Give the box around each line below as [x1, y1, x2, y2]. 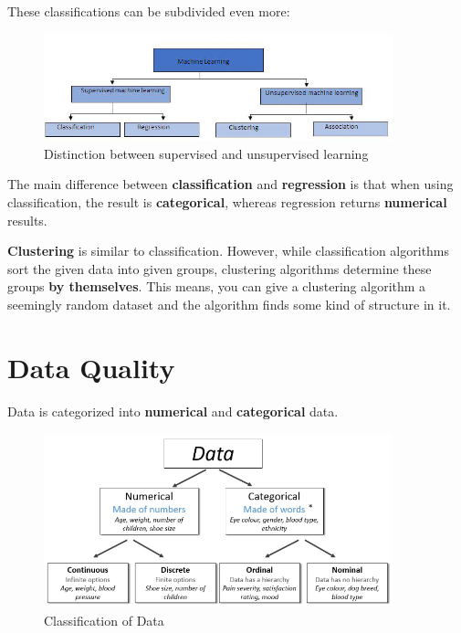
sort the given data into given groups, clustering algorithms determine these [7, 258, 432, 278]
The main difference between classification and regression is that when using [7, 174, 454, 194]
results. [7, 210, 47, 229]
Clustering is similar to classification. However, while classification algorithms [7, 241, 450, 260]
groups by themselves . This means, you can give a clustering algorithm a [7, 277, 426, 296]
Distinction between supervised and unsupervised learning [44, 143, 369, 163]
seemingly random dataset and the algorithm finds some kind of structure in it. [7, 295, 451, 313]
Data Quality [7, 348, 175, 385]
